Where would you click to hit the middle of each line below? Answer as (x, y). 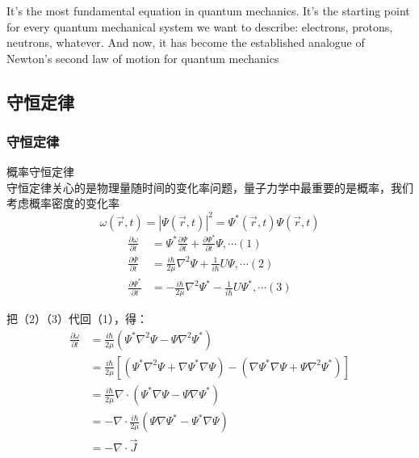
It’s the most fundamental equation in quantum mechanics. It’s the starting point (208, 10)
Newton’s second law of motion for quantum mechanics (143, 58)
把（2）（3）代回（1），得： (77, 319)
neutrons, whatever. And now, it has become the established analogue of (186, 42)
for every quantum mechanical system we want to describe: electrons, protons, (200, 26)
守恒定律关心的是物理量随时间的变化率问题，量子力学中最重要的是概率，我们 (210, 187)
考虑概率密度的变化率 (63, 203)
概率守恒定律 (40, 172)
